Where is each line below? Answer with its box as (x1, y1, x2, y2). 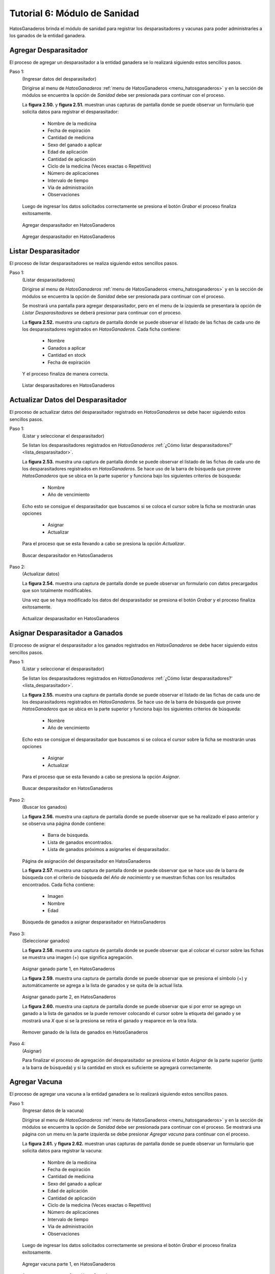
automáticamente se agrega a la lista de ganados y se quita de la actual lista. (22, 983, 183, 989)
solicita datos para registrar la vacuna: (22, 1148, 103, 1154)
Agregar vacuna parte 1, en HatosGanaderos (22, 1261, 116, 1267)
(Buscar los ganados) (22, 804, 67, 810)
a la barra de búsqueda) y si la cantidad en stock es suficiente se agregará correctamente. (22, 1064, 212, 1070)
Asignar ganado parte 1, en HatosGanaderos (22, 966, 115, 972)
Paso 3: (9, 931, 25, 937)
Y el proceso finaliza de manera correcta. (22, 371, 109, 377)
